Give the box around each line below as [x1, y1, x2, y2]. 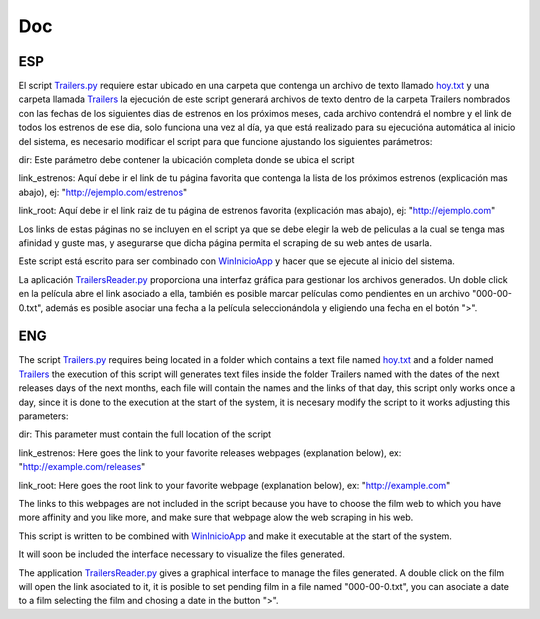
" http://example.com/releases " [18, 461, 146, 473]
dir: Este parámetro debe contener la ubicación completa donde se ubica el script [18, 154, 355, 166]
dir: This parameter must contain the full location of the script [18, 428, 272, 440]
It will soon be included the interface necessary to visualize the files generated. [18, 548, 345, 560]
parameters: [18, 410, 69, 422]
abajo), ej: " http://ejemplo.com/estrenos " [18, 186, 188, 198]
